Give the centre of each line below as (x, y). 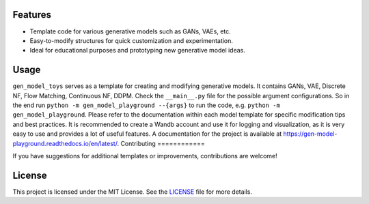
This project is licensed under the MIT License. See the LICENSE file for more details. (133, 192)
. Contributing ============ (161, 143)
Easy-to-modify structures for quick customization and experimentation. (132, 40)
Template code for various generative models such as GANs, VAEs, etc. (131, 31)
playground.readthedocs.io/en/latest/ (65, 143)
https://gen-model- (310, 134)
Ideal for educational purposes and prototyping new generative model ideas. (137, 50)
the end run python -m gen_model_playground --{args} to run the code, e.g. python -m (146, 105)
